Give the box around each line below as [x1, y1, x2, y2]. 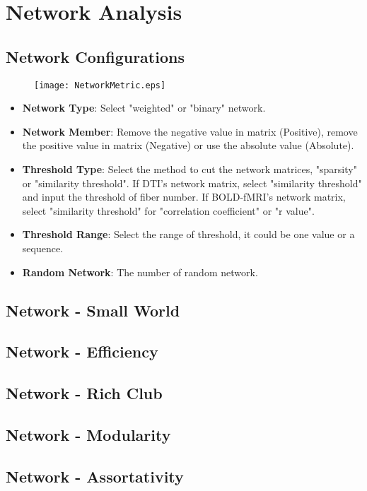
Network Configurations [6, 45, 185, 67]
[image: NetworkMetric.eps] [34, 80, 166, 90]
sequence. [22, 240, 64, 255]
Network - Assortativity [6, 465, 184, 487]
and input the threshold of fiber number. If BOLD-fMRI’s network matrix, [22, 189, 346, 204]
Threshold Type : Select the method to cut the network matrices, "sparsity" [22, 162, 357, 177]
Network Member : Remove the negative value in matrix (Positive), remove [22, 124, 358, 138]
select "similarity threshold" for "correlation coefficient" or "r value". [22, 203, 315, 218]
